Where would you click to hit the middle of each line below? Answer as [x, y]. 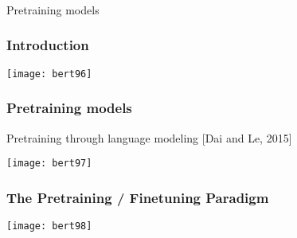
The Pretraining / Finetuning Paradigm [138, 197]
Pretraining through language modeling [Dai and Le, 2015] [149, 137]
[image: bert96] [49, 74]
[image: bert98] [49, 226]
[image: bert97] [49, 164]
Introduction [48, 45]
